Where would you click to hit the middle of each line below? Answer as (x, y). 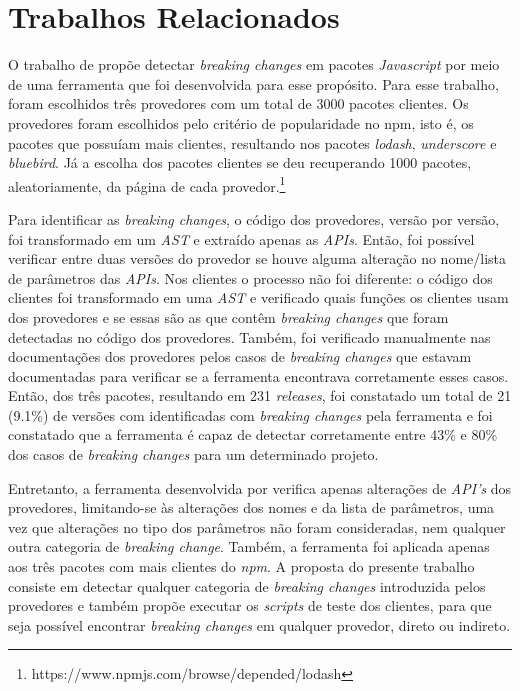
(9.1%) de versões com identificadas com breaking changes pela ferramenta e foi (250, 414)
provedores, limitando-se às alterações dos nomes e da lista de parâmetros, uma (251, 507)
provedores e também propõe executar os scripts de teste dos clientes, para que (250, 605)
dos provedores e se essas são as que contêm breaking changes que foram (228, 316)
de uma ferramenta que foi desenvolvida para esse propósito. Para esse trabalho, (253, 83)
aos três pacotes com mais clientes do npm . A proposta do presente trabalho (241, 566)
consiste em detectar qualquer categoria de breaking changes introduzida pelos (247, 585)
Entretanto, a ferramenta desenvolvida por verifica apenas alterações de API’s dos (260, 487)
